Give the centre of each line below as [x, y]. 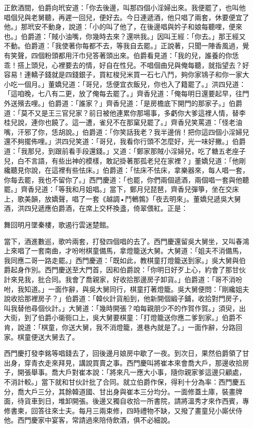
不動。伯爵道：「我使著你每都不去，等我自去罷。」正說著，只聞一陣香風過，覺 [126, 46]
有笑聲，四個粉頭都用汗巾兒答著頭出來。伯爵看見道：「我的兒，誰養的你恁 [121, 55]
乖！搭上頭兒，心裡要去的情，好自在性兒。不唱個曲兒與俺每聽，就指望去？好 [126, 65]
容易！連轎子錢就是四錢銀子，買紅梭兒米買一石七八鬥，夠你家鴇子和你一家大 [126, 74]
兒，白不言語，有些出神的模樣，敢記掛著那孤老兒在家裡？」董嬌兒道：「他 [121, 160]
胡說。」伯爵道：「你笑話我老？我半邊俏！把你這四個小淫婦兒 [154, 132]
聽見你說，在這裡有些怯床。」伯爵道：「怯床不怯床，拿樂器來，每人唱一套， [130, 170]
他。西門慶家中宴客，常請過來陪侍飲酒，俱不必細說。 [89, 420]
